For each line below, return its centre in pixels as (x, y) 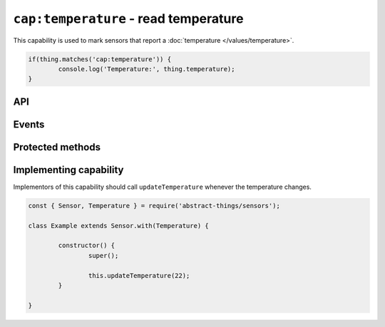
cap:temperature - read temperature (128, 19)
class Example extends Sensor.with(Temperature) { (119, 225)
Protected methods (57, 147)
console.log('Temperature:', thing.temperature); (147, 69)
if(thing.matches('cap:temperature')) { (99, 59)
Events (29, 124)
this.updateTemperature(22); (139, 275)
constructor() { (87, 245)
